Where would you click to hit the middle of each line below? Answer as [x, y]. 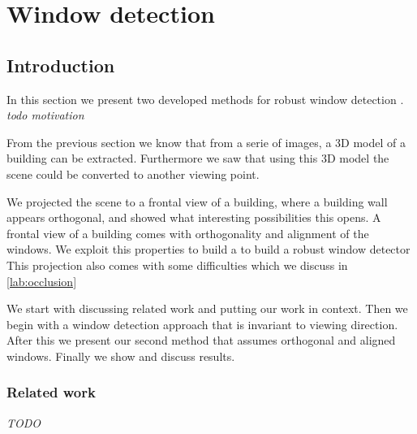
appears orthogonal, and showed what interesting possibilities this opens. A [194, 217]
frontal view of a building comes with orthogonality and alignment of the [188, 233]
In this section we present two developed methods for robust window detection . [205, 99]
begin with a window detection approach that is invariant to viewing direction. [202, 324]
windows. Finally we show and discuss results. [121, 356]
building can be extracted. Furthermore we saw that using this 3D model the [198, 158]
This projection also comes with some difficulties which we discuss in [177, 265]
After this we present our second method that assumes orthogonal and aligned [201, 340]
